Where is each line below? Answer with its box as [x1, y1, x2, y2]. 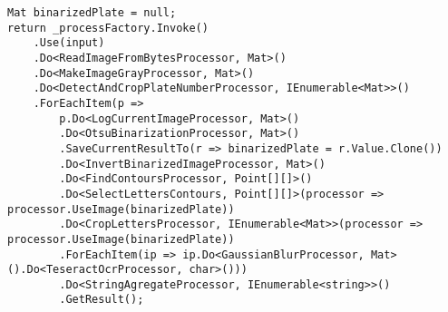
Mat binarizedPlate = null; [7, 6, 177, 19]
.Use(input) [33, 36, 105, 50]
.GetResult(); [59, 293, 144, 307]
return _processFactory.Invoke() [7, 21, 209, 34]
